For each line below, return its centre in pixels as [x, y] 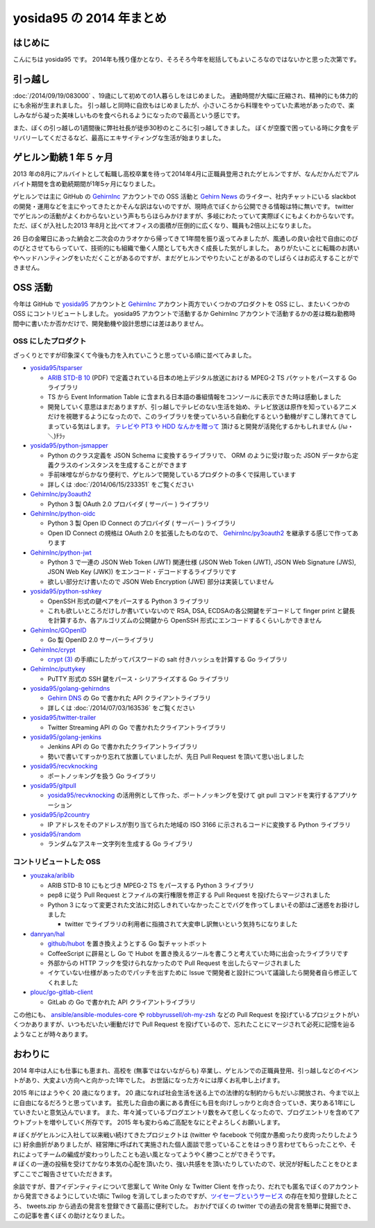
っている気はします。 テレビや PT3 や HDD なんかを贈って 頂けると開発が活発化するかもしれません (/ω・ [203, 426]
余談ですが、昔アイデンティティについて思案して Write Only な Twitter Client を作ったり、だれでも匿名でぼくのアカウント [186, 1186]
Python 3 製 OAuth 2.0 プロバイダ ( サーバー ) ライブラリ [128, 504]
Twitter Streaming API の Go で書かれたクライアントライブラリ [137, 727]
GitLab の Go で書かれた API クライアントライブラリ [122, 1002]
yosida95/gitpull [53, 785]
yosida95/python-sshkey [66, 591]
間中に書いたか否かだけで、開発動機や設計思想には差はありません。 [110, 323]
